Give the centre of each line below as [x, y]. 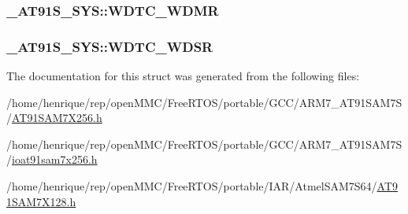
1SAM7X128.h [41, 201]
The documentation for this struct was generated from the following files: [183, 76]
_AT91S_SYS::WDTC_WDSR [110, 46]
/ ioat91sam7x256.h [52, 159]
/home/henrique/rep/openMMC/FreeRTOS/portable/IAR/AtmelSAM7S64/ [192, 186]
